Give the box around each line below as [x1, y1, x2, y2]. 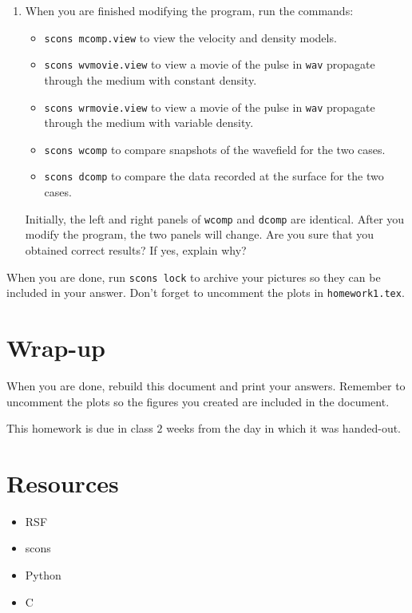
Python [25, 567, 61, 583]
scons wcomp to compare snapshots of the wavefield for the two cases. [44, 140, 386, 157]
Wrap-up [6, 331, 105, 363]
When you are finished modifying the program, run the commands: [25, 2, 354, 18]
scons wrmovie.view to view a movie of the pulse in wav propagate [44, 98, 375, 115]
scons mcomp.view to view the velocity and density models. [44, 29, 337, 45]
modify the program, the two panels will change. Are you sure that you [25, 226, 374, 243]
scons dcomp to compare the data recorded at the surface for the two [44, 168, 384, 184]
